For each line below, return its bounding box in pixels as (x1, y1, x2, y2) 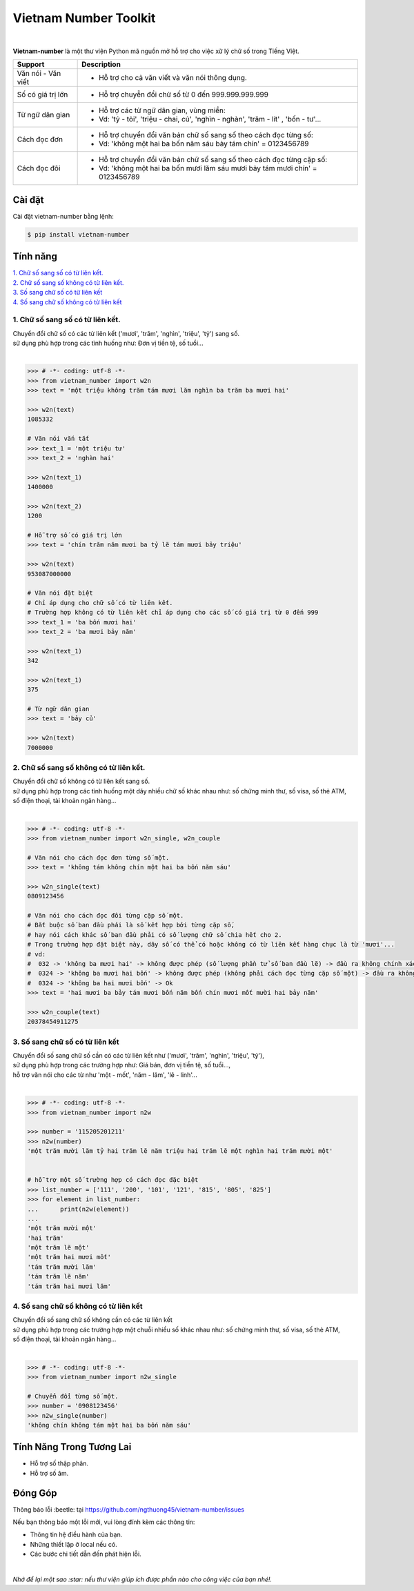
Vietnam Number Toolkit (12, 10, 156, 26)
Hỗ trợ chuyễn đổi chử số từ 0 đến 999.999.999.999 (99, 90, 269, 99)
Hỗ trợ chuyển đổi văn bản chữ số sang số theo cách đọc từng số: (99, 130, 314, 140)
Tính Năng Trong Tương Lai (12, 1441, 132, 1453)
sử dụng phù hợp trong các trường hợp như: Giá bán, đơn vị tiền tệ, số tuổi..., (12, 1061, 231, 1069)
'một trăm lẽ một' (27, 1244, 90, 1252)
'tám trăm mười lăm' (27, 1263, 97, 1271)
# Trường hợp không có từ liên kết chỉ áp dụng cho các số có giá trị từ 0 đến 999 (27, 609, 319, 617)
